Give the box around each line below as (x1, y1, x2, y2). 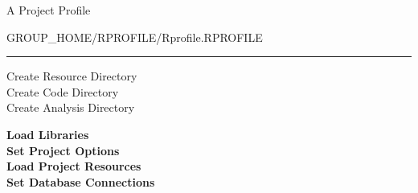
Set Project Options (6, 142, 120, 158)
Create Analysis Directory (6, 99, 135, 116)
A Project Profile (6, 2, 91, 18)
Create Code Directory (6, 83, 119, 100)
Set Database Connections (6, 173, 155, 190)
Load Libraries (6, 125, 89, 142)
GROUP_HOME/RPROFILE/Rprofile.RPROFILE (6, 28, 263, 45)
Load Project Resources (6, 158, 141, 175)
